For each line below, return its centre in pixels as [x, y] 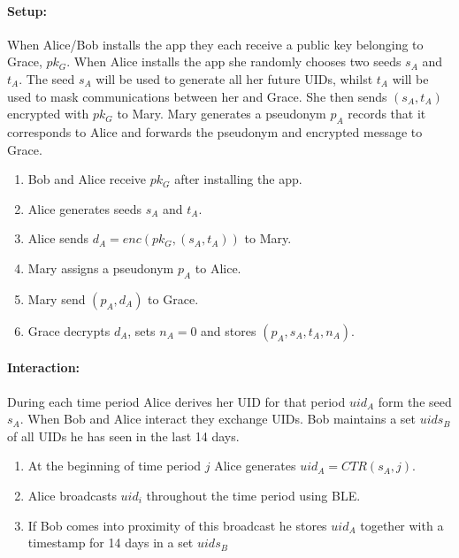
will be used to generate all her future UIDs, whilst [234, 78]
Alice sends [58, 238]
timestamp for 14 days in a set [111, 543]
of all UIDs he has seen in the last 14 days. [123, 436]
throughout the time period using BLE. [253, 495]
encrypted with [48, 114]
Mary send [57, 298]
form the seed [415, 401]
